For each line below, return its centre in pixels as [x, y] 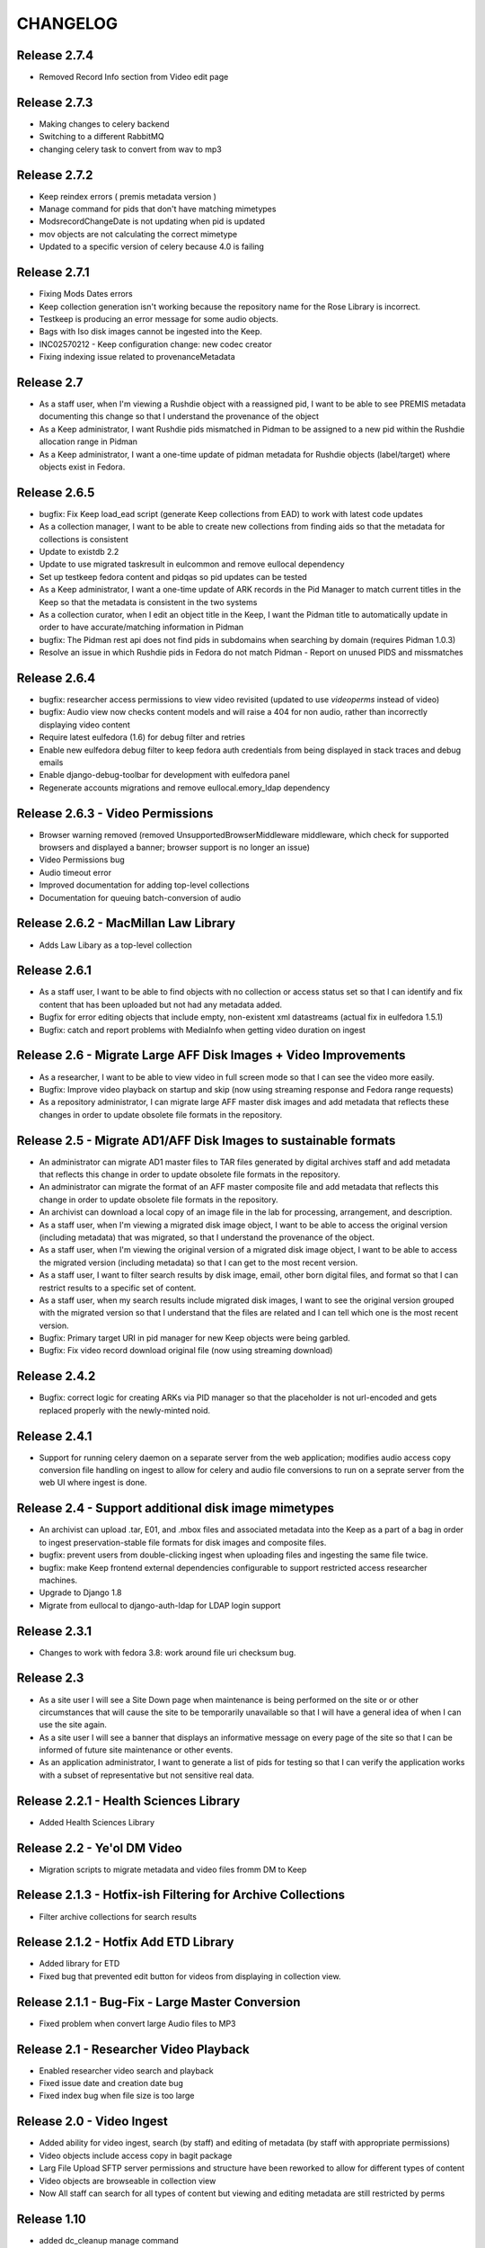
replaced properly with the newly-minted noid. [125, 1410]
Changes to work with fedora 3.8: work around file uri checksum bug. [168, 1652]
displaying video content [84, 725]
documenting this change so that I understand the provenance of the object [179, 416]
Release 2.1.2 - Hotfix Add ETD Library [125, 1942]
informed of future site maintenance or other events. [136, 1750]
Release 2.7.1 [53, 273]
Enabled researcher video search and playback [127, 2070]
